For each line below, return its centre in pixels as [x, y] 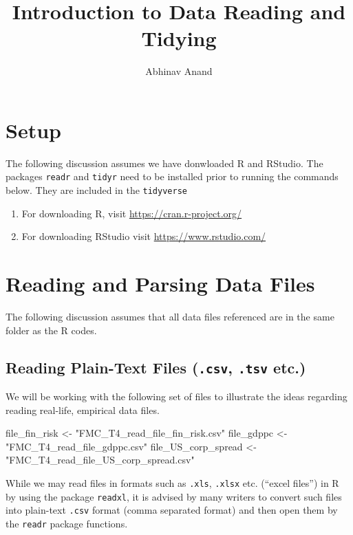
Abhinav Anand [179, 71]
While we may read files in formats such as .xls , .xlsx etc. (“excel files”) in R [172, 483]
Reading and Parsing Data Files [160, 284]
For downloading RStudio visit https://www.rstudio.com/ [144, 236]
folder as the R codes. [51, 330]
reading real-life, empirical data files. [83, 410]
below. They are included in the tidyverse [96, 190]
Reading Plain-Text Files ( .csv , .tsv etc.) [156, 367]
